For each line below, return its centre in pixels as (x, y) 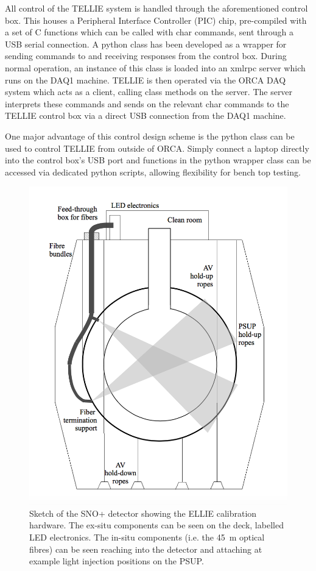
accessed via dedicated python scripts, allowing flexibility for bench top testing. (153, 172)
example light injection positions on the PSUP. (117, 561)
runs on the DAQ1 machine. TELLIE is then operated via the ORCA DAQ (146, 80)
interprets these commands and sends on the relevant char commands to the (147, 103)
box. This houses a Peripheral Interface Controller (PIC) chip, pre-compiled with (156, 20)
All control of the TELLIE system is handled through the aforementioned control (156, 8)
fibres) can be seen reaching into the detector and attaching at (146, 549)
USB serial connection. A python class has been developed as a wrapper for (146, 44)
